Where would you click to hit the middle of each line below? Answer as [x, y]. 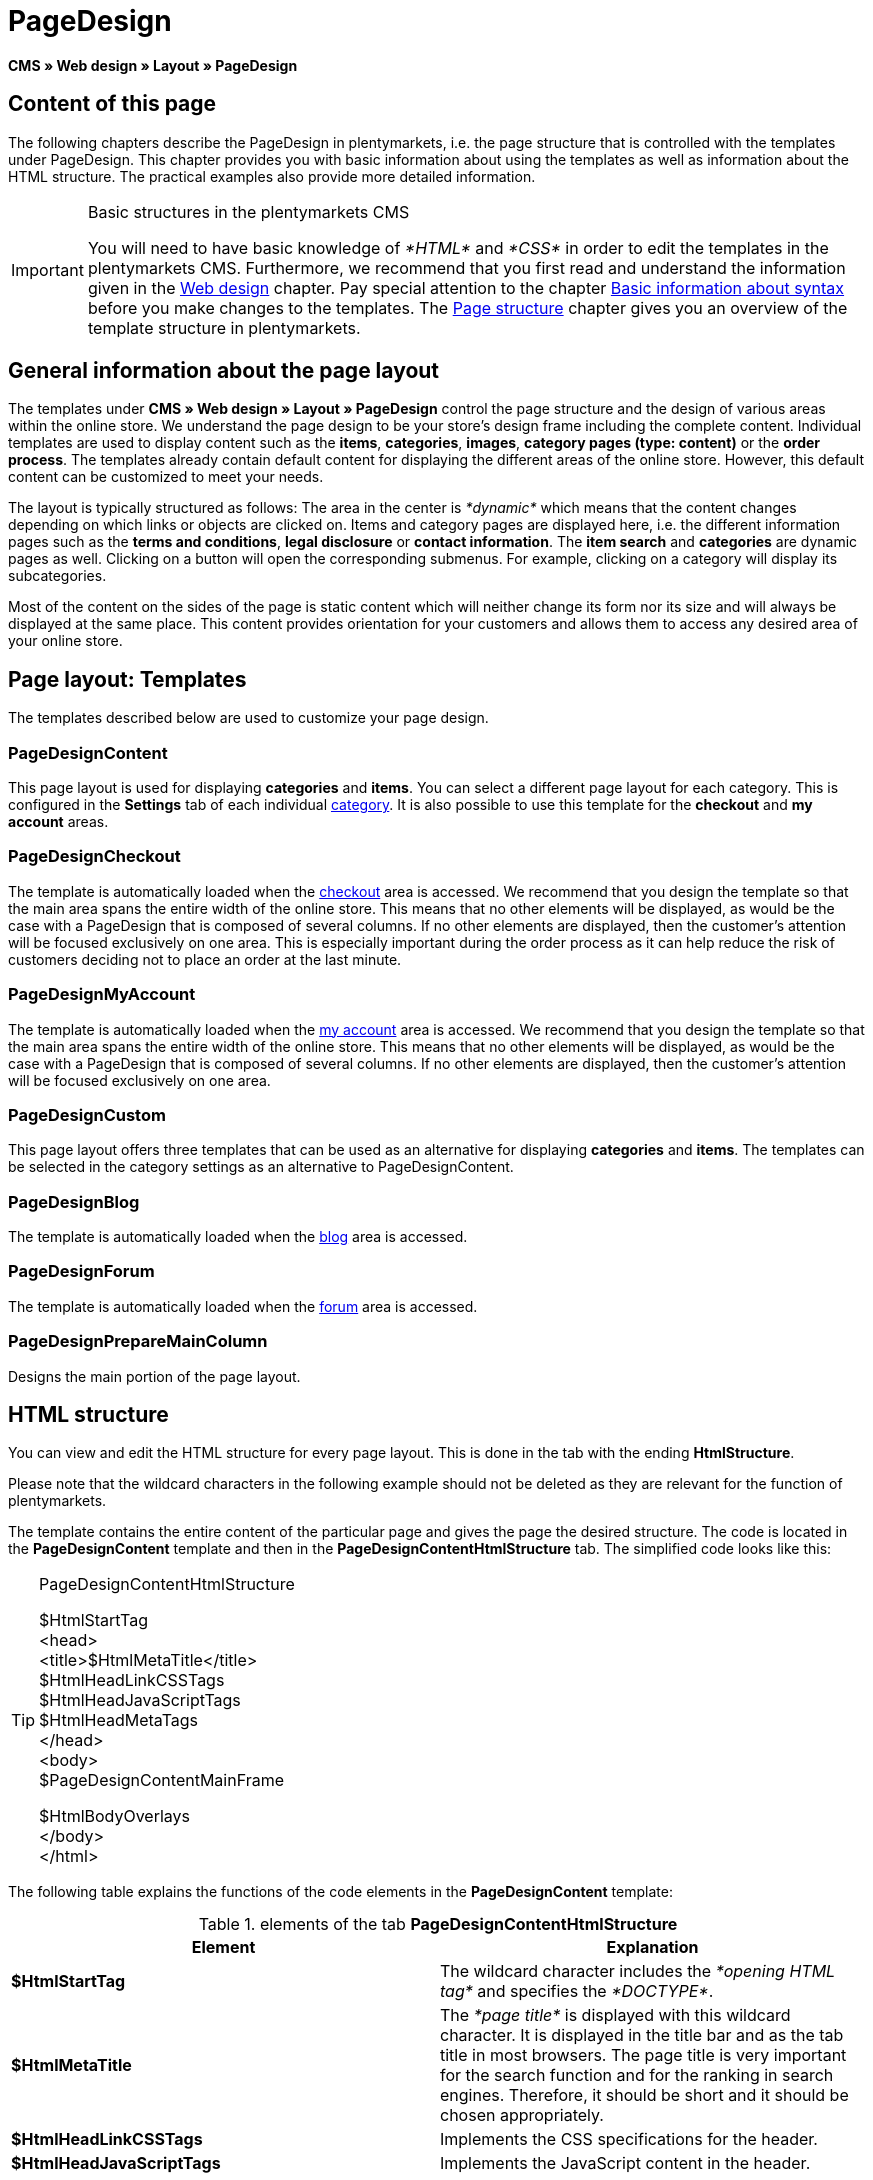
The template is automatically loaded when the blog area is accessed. [238, 1237]
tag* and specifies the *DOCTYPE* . [577, 1991]
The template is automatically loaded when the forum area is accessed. [243, 1306]
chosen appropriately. [522, 2115]
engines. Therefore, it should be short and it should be [644, 2095]
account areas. [58, 822]
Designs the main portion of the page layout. [154, 1376]
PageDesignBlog [74, 1201]
